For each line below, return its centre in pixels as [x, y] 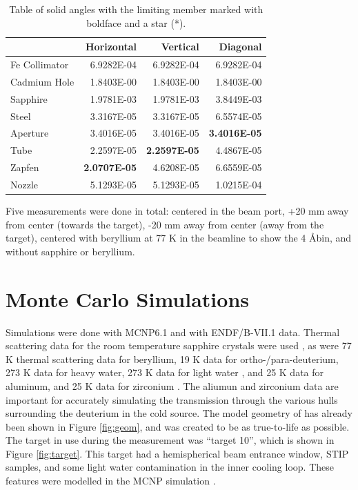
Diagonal [240, 47]
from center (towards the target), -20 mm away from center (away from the [165, 224]
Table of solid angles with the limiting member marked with [136, 9]
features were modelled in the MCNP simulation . [111, 481]
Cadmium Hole [42, 81]
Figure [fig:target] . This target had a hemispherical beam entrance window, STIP [177, 453]
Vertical [180, 47]
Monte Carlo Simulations [127, 298]
